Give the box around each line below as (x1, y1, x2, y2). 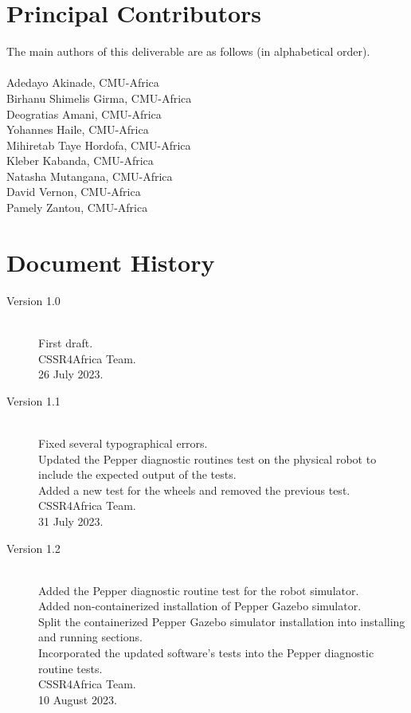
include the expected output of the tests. (38, 466, 237, 483)
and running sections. (38, 629, 143, 645)
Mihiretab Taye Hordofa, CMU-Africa (6, 136, 191, 153)
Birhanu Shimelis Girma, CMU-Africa (6, 89, 192, 106)
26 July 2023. (38, 366, 104, 382)
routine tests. (38, 660, 103, 676)
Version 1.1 (6, 392, 61, 409)
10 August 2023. (38, 691, 117, 707)
